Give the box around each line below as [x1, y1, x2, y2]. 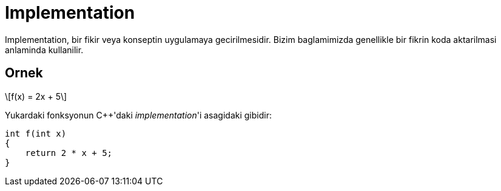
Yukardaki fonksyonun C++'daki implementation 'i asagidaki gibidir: [5, 109, 272, 120]
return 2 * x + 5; [25, 147, 113, 158]
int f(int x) [5, 128, 67, 138]
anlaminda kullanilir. [5, 44, 84, 55]
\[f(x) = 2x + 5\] [5, 91, 67, 102]
